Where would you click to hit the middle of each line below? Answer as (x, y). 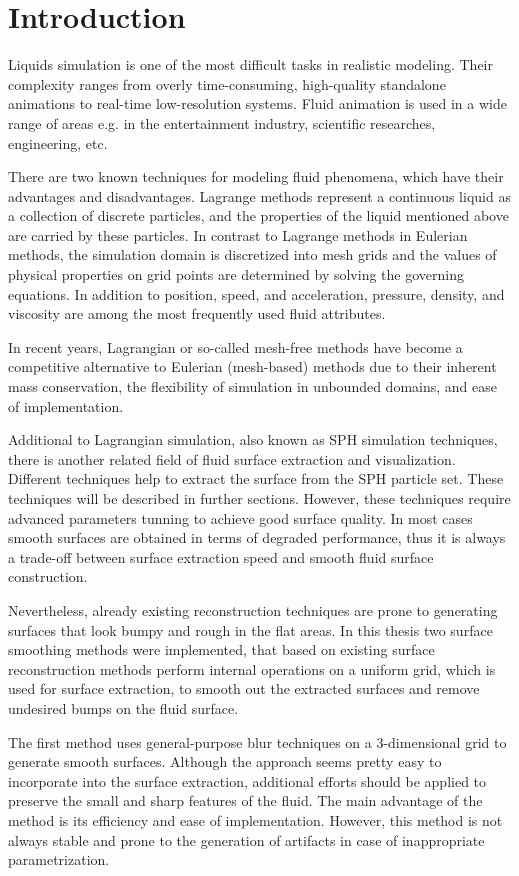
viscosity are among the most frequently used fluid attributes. (197, 313)
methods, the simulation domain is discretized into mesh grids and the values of (252, 254)
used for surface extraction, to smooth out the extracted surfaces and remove (244, 688)
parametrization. (59, 859)
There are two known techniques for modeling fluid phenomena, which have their (256, 176)
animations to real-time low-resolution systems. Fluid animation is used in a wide (257, 103)
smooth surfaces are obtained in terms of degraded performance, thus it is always (257, 537)
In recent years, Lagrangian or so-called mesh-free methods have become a (235, 346)
